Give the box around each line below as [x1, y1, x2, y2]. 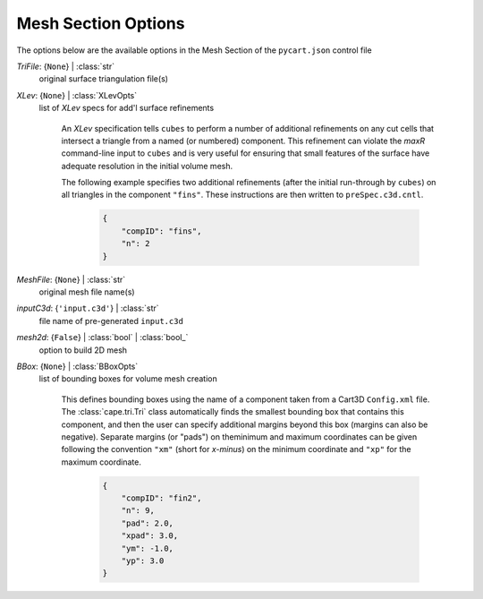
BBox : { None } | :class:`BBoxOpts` [16, 361, 139, 372]
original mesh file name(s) [38, 287, 135, 297]
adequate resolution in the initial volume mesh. [61, 160, 233, 171]
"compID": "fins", [121, 226, 202, 236]
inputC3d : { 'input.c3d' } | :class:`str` [16, 303, 160, 313]
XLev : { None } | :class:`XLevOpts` [16, 90, 138, 100]
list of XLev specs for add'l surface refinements [38, 103, 215, 114]
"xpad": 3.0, [121, 531, 179, 541]
